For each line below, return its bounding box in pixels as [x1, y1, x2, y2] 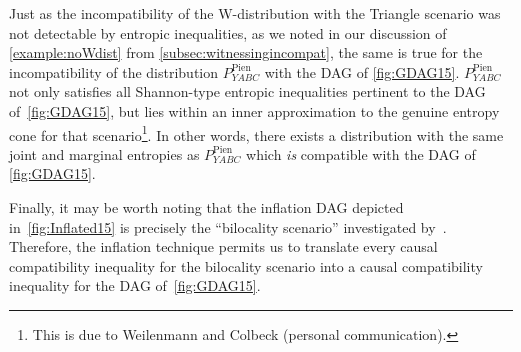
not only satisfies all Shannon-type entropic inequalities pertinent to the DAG [9, 81, 486, 102]
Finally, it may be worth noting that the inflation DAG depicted [9, 197, 404, 217]
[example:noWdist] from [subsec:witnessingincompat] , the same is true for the [9, 42, 483, 63]
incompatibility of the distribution [9, 61, 219, 82]
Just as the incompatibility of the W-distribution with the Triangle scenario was [9, 3, 501, 23]
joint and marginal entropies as [9, 143, 200, 164]
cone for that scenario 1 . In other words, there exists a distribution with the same [9, 121, 504, 145]
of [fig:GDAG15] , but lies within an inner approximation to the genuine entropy [9, 100, 500, 121]
